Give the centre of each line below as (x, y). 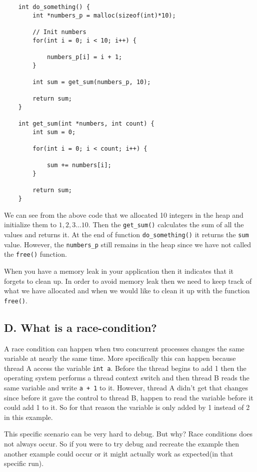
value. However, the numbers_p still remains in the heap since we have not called (128, 244)
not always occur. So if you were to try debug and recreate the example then (122, 444)
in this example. (28, 417)
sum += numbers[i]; (79, 165)
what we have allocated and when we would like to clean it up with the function (127, 291)
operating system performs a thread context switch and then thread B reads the (127, 378)
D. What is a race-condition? (80, 327)
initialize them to (30, 224)
